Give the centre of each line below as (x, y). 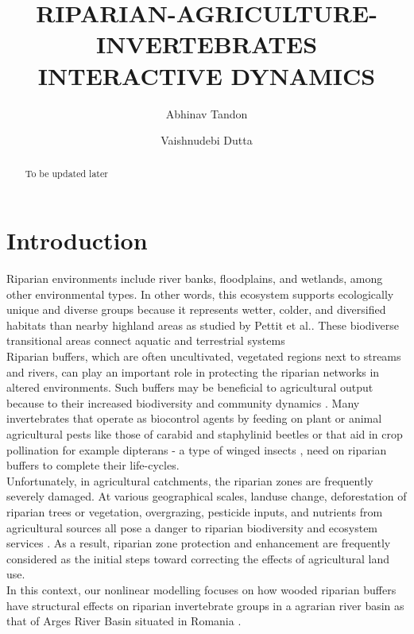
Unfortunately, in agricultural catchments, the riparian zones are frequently (190, 480)
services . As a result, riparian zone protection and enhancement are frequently (199, 543)
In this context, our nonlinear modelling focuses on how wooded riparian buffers (201, 589)
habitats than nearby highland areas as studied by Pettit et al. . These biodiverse (203, 325)
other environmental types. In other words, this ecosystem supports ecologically (200, 294)
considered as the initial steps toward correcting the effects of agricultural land (198, 558)
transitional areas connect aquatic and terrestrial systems (146, 340)
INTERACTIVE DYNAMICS (207, 75)
